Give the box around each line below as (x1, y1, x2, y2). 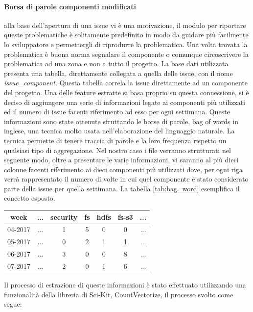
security (50, 211, 78, 222)
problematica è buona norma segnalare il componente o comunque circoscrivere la (4, 49, 249, 59)
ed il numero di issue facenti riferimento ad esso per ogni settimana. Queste (4, 106, 230, 117)
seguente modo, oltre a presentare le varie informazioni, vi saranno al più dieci (4, 155, 239, 165)
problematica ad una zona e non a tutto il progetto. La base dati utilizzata (4, 58, 229, 69)
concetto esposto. (4, 193, 55, 203)
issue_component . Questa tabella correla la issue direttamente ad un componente (4, 78, 248, 88)
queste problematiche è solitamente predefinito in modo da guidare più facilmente (4, 29, 249, 40)
